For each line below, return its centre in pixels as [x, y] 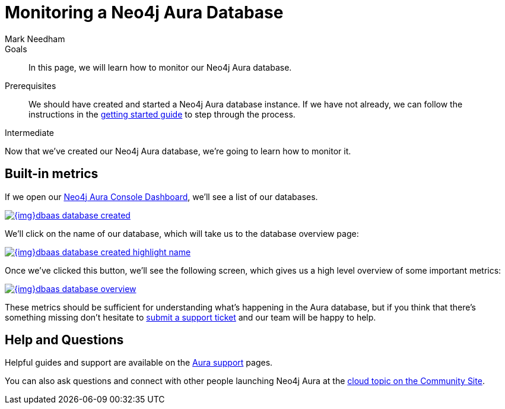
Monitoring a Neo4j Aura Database [144, 12]
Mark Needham [35, 39]
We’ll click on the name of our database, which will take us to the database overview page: [182, 233]
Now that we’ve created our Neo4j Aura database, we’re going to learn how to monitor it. [178, 151]
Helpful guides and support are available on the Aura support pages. [139, 363]
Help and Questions [64, 340]
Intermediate [29, 132]
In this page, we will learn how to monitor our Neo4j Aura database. [160, 67]
